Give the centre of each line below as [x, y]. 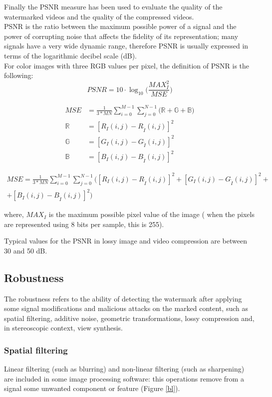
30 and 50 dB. [26, 250]
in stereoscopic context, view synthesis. [63, 328]
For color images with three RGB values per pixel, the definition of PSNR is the [127, 65]
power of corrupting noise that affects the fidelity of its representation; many [121, 36]
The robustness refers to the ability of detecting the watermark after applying [123, 298]
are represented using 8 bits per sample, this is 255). [84, 224]
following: [19, 75]
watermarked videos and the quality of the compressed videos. [99, 16]
